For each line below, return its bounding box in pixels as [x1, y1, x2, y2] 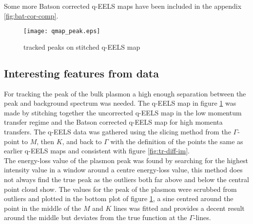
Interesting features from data [4, 65, 159, 80]
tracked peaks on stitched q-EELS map [23, 41, 140, 52]
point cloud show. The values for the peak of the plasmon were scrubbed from [4, 184, 237, 194]
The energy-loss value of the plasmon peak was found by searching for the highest [4, 155, 249, 165]
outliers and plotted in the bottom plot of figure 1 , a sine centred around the [4, 193, 234, 204]
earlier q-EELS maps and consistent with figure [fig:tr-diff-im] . [4, 146, 190, 156]
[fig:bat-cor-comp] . [4, 10, 58, 20]
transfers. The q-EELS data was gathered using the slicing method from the [4, 127, 231, 137]
